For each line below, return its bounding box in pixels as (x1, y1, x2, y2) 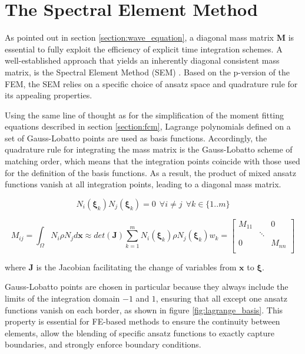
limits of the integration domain (5, 292, 120, 305)
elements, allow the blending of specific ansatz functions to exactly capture (5, 326, 275, 339)
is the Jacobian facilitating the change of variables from (36, 260, 237, 273)
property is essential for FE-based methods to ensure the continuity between (5, 315, 280, 327)
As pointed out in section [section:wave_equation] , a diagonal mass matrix (5, 31, 274, 44)
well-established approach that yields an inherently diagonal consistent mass (5, 54, 280, 67)
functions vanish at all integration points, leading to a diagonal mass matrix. (5, 178, 281, 190)
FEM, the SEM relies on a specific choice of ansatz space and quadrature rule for (5, 77, 298, 90)
